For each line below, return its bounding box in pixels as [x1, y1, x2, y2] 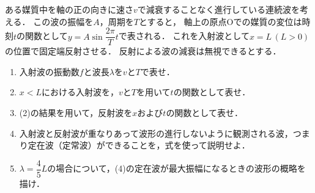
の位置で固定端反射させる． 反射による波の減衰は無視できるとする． [5, 45, 281, 57]
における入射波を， [42, 86, 119, 98]
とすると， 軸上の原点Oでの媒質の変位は [138, 15, 302, 27]
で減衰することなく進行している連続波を [137, 3, 300, 15]
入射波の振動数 [19, 65, 80, 78]
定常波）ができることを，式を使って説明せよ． [62, 139, 250, 151]
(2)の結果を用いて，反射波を [19, 106, 133, 119]
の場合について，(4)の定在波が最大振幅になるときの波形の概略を [47, 162, 306, 175]
